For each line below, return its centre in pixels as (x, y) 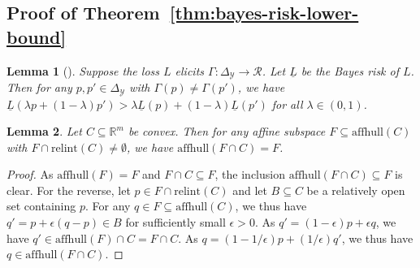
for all (287, 104)
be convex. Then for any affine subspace (227, 131)
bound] (37, 36)
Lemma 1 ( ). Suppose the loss (83, 70)
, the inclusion (250, 174)
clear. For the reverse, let (69, 190)
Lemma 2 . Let (44, 131)
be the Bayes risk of (350, 70)
